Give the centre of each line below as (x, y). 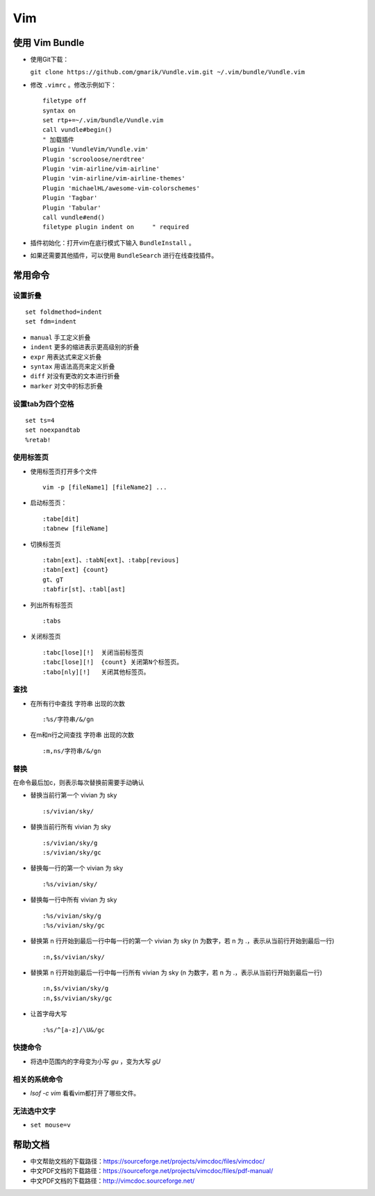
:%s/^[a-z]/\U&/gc (74, 1030)
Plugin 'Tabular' (72, 208)
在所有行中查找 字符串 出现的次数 (77, 703)
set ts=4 (40, 420)
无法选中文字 (34, 1111)
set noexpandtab (53, 430)
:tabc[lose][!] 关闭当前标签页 (93, 652)
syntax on (59, 110)
